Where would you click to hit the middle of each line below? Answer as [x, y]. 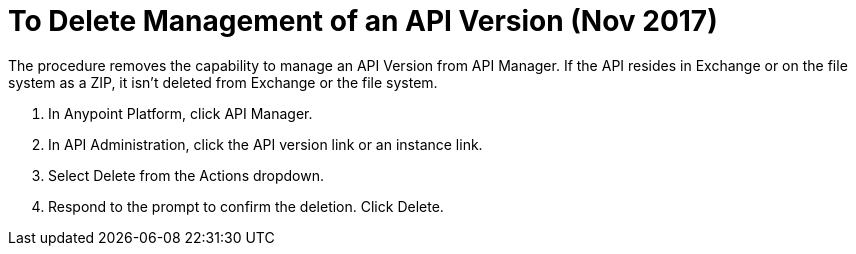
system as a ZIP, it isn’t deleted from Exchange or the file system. [223, 82]
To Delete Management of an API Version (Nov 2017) [363, 21]
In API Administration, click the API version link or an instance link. [265, 144]
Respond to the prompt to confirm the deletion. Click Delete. [246, 206]
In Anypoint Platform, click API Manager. [180, 113]
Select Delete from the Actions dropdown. [186, 175]
